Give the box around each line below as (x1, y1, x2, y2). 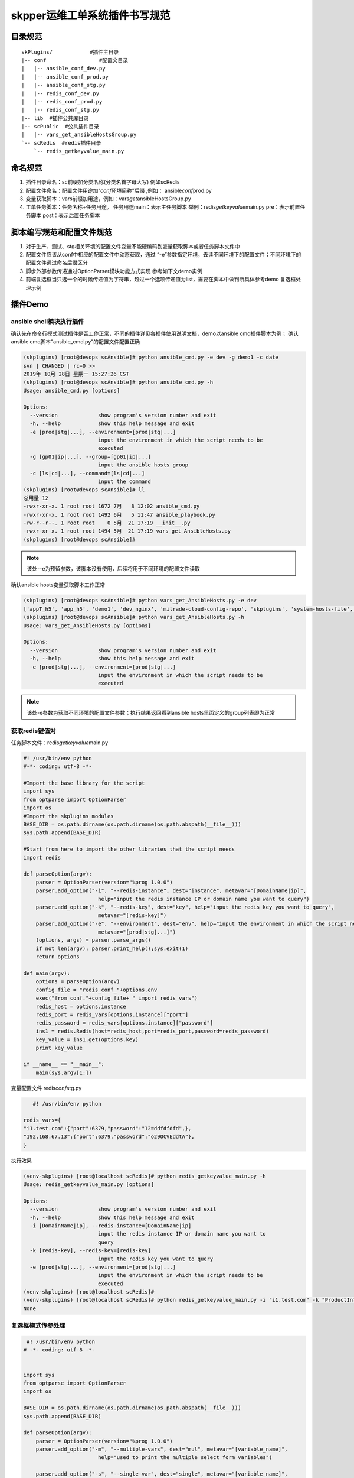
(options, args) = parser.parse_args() (35, 937, 152, 944)
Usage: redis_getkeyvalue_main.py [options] (23, 1181, 155, 1188)
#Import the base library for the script (23, 780, 145, 786)
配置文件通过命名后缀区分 (25, 259, 88, 266)
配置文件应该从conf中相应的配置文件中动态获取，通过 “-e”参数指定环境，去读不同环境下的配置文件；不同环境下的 (25, 251, 301, 258)
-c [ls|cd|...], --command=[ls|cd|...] (29, 470, 145, 477)
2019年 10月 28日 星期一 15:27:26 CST (23, 370, 129, 377)
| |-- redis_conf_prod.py (21, 98, 103, 105)
